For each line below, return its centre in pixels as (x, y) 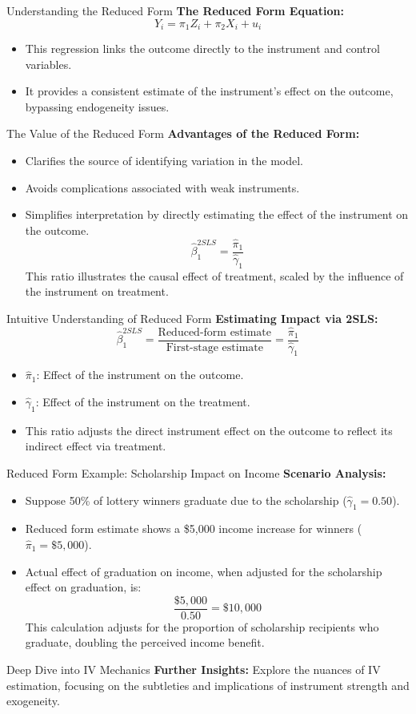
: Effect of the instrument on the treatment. (143, 402)
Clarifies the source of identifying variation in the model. (164, 161)
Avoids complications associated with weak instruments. (162, 187)
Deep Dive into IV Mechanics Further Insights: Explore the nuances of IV (194, 670)
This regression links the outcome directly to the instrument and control (202, 48)
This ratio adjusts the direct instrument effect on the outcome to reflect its (209, 430)
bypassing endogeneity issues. (97, 106)
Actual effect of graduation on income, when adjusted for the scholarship (204, 571)
